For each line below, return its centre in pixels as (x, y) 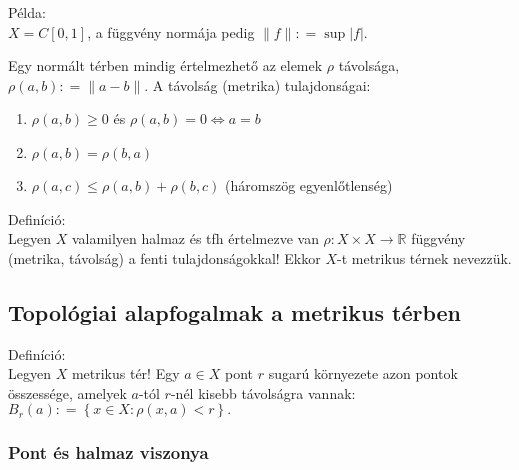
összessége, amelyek (67, 392)
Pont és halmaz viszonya (108, 452)
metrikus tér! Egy (125, 373)
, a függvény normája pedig (171, 31)
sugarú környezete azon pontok (363, 373)
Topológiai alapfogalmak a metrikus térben (234, 311)
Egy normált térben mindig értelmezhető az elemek (165, 65)
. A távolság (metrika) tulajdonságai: (257, 84)
